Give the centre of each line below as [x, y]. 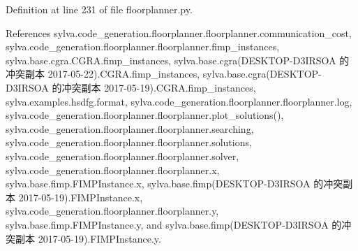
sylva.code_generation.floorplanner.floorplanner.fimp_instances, [143, 46]
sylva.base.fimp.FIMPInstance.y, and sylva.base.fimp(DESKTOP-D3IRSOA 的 [174, 224]
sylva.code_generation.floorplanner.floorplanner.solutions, [129, 142]
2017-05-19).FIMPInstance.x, [81, 197]
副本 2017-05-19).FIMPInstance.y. [88, 238]
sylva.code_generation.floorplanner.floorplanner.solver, [122, 156]
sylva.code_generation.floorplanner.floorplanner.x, [113, 170]
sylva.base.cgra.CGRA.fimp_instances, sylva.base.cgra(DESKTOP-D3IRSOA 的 [178, 60]
